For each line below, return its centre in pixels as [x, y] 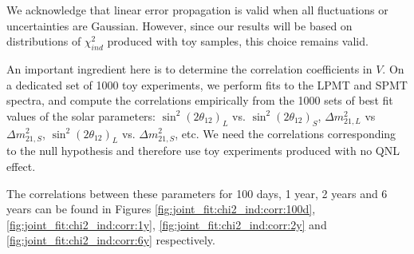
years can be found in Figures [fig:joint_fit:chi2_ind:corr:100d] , [161, 209]
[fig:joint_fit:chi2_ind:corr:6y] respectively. [111, 240]
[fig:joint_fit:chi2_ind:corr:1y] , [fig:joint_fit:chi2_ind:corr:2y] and [167, 224]
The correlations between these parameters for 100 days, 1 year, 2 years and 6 [197, 193]
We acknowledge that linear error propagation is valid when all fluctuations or [197, 10]
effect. [21, 166]
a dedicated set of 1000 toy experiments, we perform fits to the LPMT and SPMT [207, 84]
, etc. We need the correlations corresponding [286, 133]
